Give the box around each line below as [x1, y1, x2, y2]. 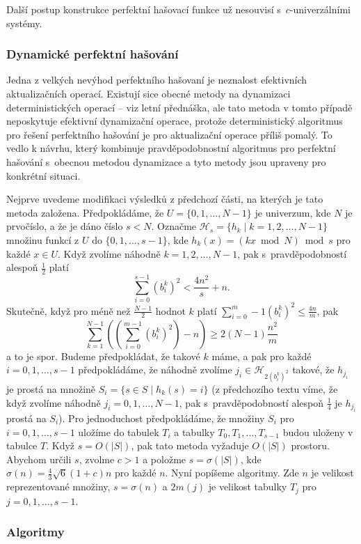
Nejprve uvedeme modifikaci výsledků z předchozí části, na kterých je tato [6, 192, 323, 206]
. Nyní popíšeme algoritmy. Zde [165, 465, 299, 480]
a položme [143, 451, 186, 466]
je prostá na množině [6, 381, 96, 396]
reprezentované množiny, [6, 479, 111, 494]
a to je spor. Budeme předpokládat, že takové [6, 348, 200, 363]
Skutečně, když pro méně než [6, 303, 131, 318]
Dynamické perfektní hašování [6, 45, 179, 63]
